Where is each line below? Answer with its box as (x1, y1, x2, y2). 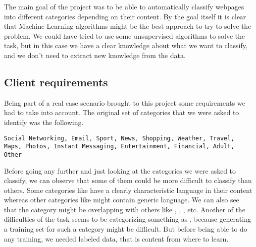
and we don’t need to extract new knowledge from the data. (4, 50, 186, 60)
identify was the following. (4, 117, 84, 127)
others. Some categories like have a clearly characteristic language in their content (4, 185, 253, 195)
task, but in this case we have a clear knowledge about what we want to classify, (4, 40, 248, 51)
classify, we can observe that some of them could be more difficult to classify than (4, 175, 252, 185)
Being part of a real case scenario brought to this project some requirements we (4, 97, 245, 108)
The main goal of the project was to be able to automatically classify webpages (4, 1, 244, 11)
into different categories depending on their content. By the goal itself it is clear (4, 11, 246, 21)
